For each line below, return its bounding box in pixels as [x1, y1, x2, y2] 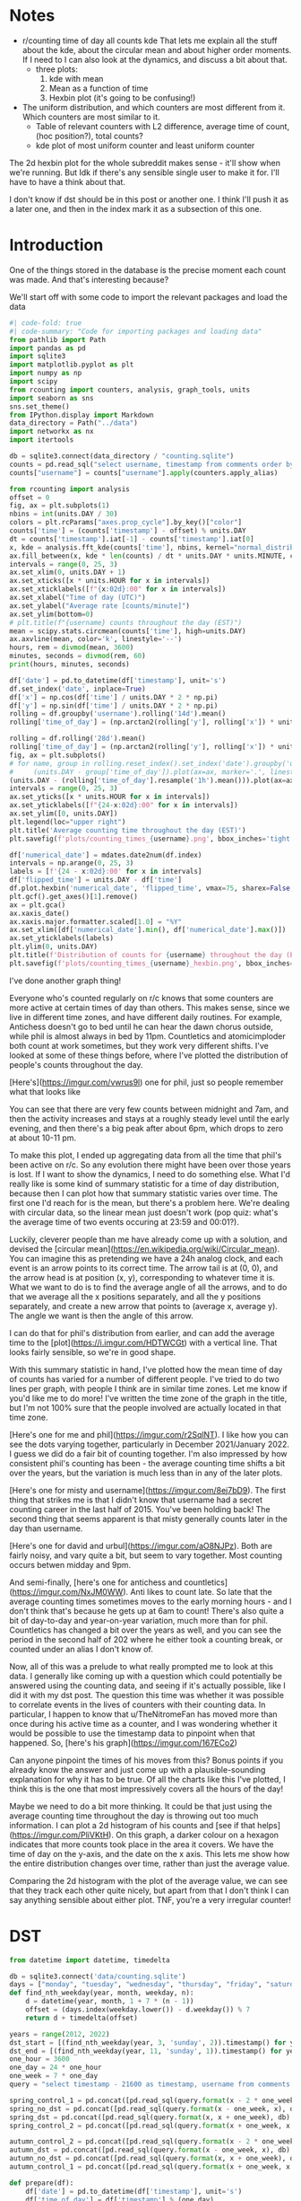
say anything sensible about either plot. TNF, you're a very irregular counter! [9, 1894, 291, 1905]
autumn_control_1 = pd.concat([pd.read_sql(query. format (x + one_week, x [9, 2162, 291, 2171]
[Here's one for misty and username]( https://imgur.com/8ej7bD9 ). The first [9, 1484, 287, 1495]
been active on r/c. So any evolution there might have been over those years [9, 1159, 291, 1170]
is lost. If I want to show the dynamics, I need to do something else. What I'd [9, 1168, 291, 1179]
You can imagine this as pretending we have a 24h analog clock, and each [9, 1253, 284, 1263]
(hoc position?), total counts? [35, 130, 143, 141]
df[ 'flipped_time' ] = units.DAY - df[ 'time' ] [9, 876, 182, 885]
